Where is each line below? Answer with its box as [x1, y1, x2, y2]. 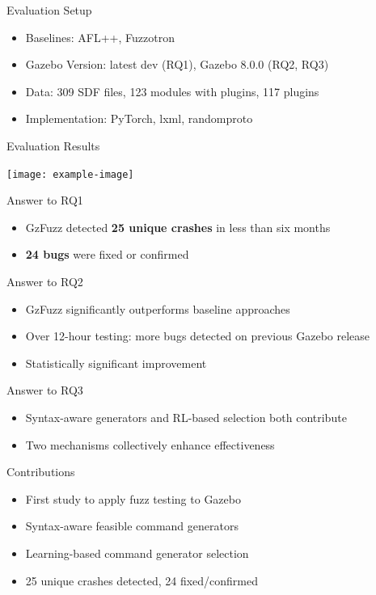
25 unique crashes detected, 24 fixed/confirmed [25, 572, 259, 589]
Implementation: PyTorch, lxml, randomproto [25, 110, 253, 127]
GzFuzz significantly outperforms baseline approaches [25, 300, 290, 317]
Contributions [6, 463, 75, 480]
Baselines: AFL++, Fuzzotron [25, 28, 175, 45]
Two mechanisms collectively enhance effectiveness [25, 436, 275, 453]
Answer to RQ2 [6, 273, 83, 289]
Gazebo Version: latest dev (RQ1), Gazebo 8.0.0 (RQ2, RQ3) [25, 56, 329, 73]
